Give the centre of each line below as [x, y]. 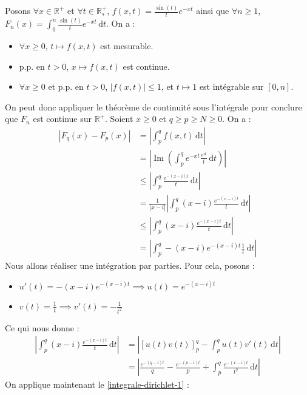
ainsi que [213, 11]
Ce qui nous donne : [42, 327]
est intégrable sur [231, 86]
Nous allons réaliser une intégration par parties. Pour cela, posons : [130, 265]
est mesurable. [127, 45]
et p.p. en [66, 86]
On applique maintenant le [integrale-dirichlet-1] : [97, 384]
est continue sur [62, 119]
